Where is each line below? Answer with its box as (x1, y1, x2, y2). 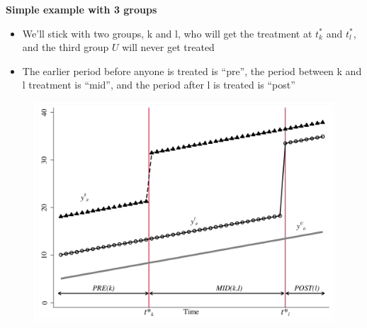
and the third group (22, 40, 109, 55)
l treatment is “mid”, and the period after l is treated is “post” (22, 77, 295, 92)
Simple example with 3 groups (6, 2, 157, 16)
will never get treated (122, 40, 215, 55)
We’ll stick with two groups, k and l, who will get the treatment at (22, 26, 312, 40)
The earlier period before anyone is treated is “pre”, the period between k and (22, 63, 362, 78)
